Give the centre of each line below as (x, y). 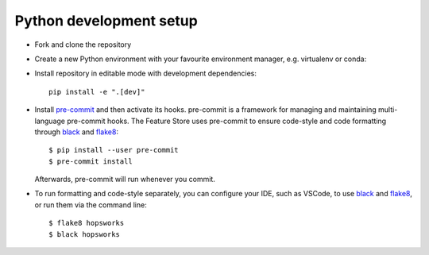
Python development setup (106, 21)
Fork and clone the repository (83, 44)
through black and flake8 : (77, 132)
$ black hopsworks (85, 234)
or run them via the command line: (91, 205)
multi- (388, 110)
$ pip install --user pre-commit (114, 150)
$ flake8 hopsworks (87, 223)
